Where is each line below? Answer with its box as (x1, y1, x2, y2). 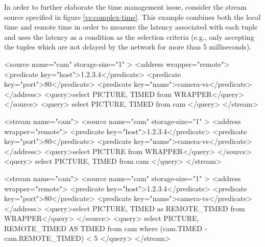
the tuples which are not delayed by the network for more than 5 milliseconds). (4, 41, 252, 52)
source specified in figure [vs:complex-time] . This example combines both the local (4, 11, 261, 22)
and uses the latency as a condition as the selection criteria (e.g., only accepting (4, 31, 254, 42)
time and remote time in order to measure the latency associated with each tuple (4, 21, 258, 32)
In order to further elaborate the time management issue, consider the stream (4, 2, 247, 12)
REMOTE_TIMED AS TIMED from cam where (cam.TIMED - (4, 223, 207, 233)
